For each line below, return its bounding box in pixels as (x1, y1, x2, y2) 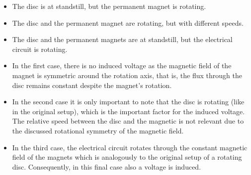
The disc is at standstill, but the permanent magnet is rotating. (12, 1, 206, 11)
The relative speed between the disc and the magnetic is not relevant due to (12, 116, 244, 126)
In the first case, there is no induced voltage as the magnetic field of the (12, 60, 232, 71)
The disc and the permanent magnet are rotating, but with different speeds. (12, 17, 244, 28)
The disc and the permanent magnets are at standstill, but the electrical (12, 34, 233, 44)
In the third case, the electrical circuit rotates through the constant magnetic (12, 142, 248, 152)
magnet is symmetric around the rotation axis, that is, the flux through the (12, 70, 242, 80)
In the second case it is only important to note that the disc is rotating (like (12, 96, 245, 107)
